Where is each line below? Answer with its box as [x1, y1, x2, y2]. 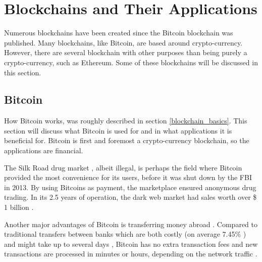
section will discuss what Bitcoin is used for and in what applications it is [4, 125, 232, 136]
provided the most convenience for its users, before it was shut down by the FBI [4, 172, 252, 183]
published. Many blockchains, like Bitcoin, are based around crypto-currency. [4, 37, 243, 48]
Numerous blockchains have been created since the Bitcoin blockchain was [4, 27, 233, 38]
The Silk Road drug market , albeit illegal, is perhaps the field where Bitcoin [4, 162, 242, 172]
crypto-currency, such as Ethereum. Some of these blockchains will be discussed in [4, 57, 258, 67]
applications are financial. [4, 145, 83, 156]
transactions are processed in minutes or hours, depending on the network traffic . [4, 248, 257, 259]
